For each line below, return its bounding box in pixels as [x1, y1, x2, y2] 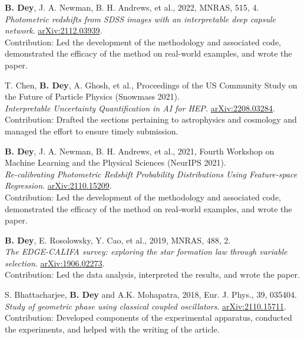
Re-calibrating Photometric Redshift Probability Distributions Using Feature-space [5, 167, 298, 180]
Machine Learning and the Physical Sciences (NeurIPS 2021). [5, 156, 226, 169]
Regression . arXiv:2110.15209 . [5, 179, 112, 192]
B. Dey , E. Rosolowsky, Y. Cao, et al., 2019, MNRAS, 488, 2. [5, 233, 231, 246]
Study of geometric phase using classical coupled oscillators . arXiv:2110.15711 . [5, 299, 286, 312]
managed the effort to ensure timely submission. [5, 124, 179, 137]
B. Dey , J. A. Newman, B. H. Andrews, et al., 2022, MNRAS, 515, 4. [5, 1, 259, 13]
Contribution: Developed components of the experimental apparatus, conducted [5, 311, 292, 324]
